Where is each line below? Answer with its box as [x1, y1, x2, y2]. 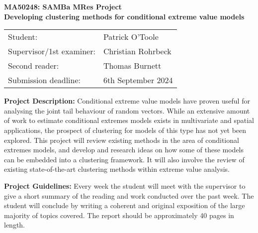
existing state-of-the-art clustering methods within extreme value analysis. [4, 164, 230, 174]
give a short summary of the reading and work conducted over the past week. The [4, 190, 254, 201]
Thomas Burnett [103, 60, 162, 72]
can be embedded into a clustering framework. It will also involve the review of [4, 154, 245, 164]
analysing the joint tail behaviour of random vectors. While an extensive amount [4, 105, 250, 116]
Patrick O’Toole [103, 31, 159, 43]
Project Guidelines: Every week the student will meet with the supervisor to [4, 180, 246, 191]
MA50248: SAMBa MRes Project [4, 1, 122, 11]
